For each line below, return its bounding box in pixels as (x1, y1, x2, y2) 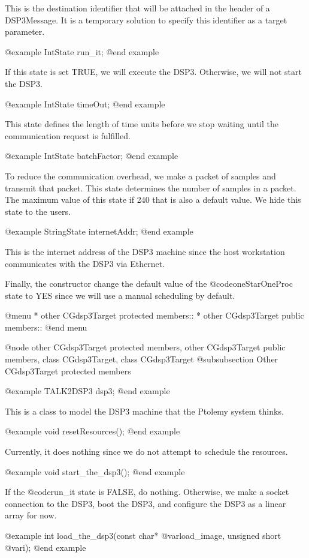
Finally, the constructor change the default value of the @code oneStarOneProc (5, 277, 293, 290)
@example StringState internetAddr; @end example (5, 225, 193, 238)
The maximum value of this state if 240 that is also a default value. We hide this (5, 193, 301, 206)
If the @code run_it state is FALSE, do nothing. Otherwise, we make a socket (5, 485, 289, 498)
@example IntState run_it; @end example (5, 45, 159, 58)
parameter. (5, 25, 45, 38)
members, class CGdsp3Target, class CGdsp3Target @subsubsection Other (5, 353, 278, 365)
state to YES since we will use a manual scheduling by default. (5, 289, 235, 301)
